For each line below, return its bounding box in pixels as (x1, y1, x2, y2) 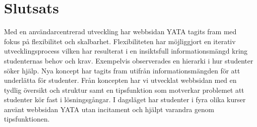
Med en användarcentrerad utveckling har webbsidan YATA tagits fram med (4, 26, 237, 37)
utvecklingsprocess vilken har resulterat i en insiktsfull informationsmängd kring (4, 46, 248, 56)
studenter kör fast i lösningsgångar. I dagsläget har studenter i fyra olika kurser (4, 94, 246, 105)
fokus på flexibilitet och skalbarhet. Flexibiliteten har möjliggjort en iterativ (4, 36, 236, 46)
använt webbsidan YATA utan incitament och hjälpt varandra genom (4, 104, 214, 114)
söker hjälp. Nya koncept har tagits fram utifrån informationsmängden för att (4, 65, 240, 75)
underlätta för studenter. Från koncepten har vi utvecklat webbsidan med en (4, 75, 237, 85)
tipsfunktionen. (4, 114, 50, 124)
